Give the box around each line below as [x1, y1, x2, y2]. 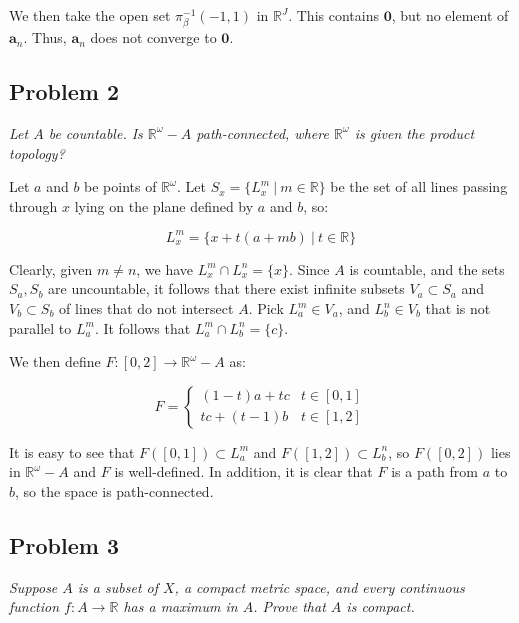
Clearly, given [9, 258, 93, 279]
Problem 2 [9, 76, 119, 107]
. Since [289, 258, 330, 279]
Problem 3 [9, 529, 119, 560]
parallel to [9, 317, 72, 338]
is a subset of [77, 576, 158, 597]
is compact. [346, 596, 415, 617]
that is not [425, 298, 491, 319]
